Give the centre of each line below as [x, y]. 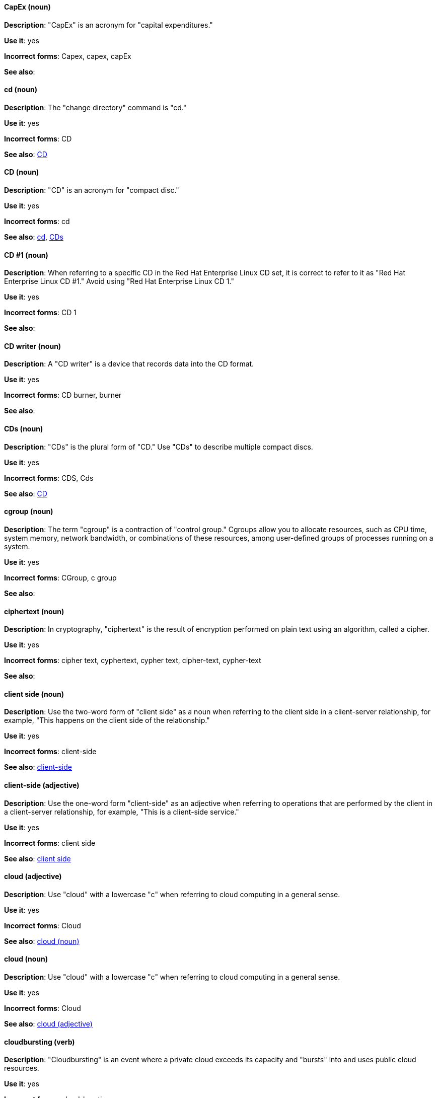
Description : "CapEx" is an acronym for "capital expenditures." [108, 25]
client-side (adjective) [42, 785]
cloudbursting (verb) [40, 1042]
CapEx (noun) [27, 7]
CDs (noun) [24, 429]
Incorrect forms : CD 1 [40, 313]
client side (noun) [34, 694]
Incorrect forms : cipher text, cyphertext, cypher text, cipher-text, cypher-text [133, 661]
